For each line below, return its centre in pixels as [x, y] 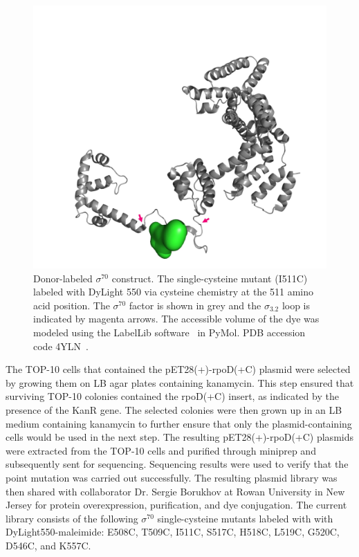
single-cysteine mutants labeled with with [245, 518]
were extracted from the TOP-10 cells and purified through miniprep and [161, 450]
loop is [296, 305]
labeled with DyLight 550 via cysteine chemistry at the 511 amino [174, 292]
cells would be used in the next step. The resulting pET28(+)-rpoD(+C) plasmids [179, 437]
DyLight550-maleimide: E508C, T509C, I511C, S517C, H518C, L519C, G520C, [173, 532]
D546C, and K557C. [48, 545]
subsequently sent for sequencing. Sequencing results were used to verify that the [177, 464]
